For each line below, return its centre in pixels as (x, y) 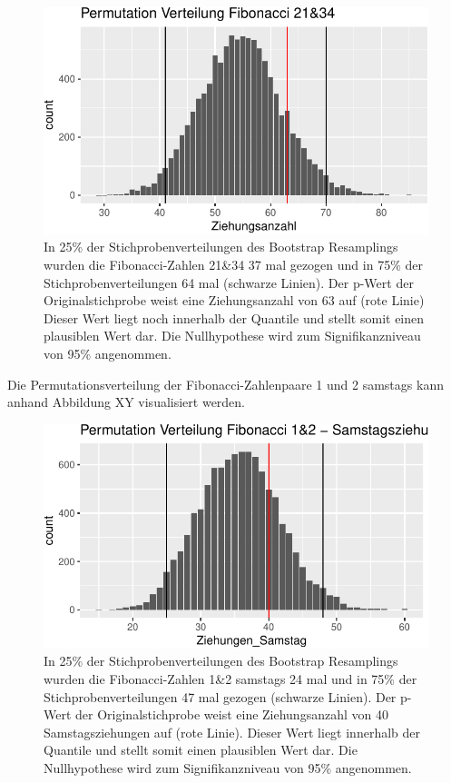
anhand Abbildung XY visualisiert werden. (127, 402)
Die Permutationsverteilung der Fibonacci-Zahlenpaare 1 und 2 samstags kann (225, 384)
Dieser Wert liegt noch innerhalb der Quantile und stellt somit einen (234, 317)
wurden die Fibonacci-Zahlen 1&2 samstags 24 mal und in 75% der (230, 678)
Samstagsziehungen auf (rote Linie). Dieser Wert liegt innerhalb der (232, 732)
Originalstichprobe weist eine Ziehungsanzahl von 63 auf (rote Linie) (234, 300)
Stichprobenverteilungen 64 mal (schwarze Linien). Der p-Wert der (229, 282)
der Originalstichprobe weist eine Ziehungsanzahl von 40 (232, 714)
